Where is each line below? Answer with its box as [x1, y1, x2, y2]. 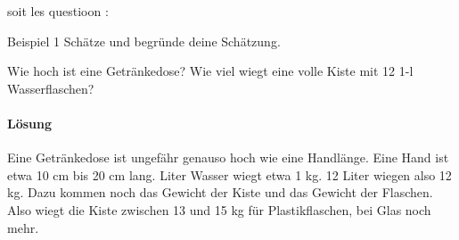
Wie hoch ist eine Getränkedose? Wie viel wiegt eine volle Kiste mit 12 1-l [7, 62, 414, 80]
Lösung [7, 113, 53, 132]
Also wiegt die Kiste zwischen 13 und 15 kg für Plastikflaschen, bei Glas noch [7, 200, 431, 219]
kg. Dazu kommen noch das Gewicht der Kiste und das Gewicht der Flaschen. [7, 183, 433, 202]
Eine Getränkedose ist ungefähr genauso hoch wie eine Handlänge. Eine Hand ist [7, 148, 449, 167]
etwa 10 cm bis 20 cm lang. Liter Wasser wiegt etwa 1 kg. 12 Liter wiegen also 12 [7, 165, 452, 184]
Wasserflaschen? [7, 79, 94, 97]
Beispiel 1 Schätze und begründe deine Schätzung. [7, 31, 281, 50]
